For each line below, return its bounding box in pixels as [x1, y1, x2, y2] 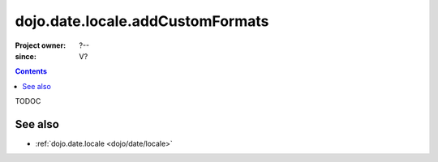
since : [15, 51, 36, 61]
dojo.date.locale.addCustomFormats [15, 12, 269, 30]
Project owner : [15, 40, 67, 50]
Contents [15, 66, 48, 76]
